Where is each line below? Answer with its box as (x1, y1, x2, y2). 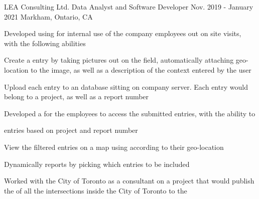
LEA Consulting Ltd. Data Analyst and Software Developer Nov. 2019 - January (4, 2, 253, 12)
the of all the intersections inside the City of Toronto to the (4, 185, 187, 195)
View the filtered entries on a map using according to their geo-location (4, 141, 224, 152)
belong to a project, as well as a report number (4, 91, 149, 102)
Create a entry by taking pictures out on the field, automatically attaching (4, 55, 234, 65)
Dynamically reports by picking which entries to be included (4, 158, 190, 169)
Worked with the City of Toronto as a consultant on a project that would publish (4, 175, 254, 186)
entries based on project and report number (4, 125, 138, 135)
